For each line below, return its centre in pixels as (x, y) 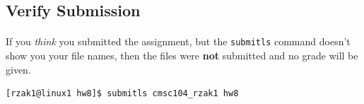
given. (18, 69)
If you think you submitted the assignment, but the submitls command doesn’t (178, 41)
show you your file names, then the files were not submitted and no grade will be (182, 56)
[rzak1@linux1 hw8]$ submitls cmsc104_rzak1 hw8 (122, 94)
